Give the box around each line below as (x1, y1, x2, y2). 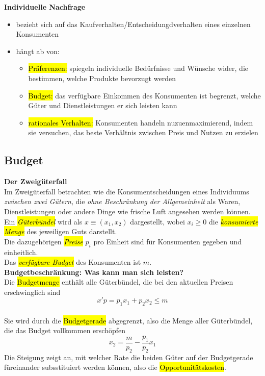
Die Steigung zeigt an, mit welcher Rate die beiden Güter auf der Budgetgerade (4, 352, 253, 362)
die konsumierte (208, 216, 258, 227)
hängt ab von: (16, 45, 60, 56)
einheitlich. (4, 246, 38, 257)
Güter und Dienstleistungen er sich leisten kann (28, 100, 177, 111)
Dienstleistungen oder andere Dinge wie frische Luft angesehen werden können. (4, 206, 251, 216)
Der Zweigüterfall (4, 176, 67, 187)
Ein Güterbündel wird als (4, 216, 83, 227)
